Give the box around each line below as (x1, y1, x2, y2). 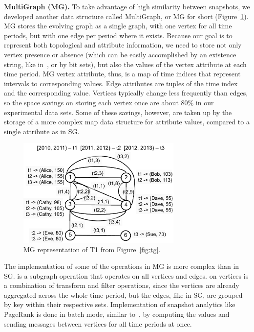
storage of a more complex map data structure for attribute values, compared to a (4, 117, 250, 127)
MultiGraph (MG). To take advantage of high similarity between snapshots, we (4, 1, 250, 11)
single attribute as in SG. (4, 126, 80, 136)
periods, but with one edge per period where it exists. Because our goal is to (4, 30, 233, 40)
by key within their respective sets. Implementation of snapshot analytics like (4, 299, 235, 309)
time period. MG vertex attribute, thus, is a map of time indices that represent (4, 69, 241, 79)
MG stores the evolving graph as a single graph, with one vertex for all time (4, 21, 232, 31)
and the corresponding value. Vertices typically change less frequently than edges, (4, 88, 248, 98)
